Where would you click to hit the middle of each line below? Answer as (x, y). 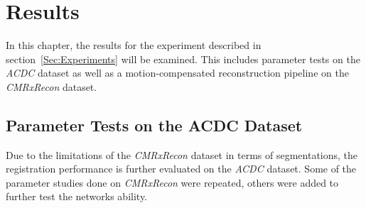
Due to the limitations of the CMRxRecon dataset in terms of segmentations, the (182, 154)
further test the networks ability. (77, 196)
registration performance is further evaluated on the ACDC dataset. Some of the (181, 169)
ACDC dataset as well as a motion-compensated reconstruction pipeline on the (177, 73)
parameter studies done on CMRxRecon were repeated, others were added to (172, 182)
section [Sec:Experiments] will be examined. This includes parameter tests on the (183, 59)
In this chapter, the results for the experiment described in (134, 45)
